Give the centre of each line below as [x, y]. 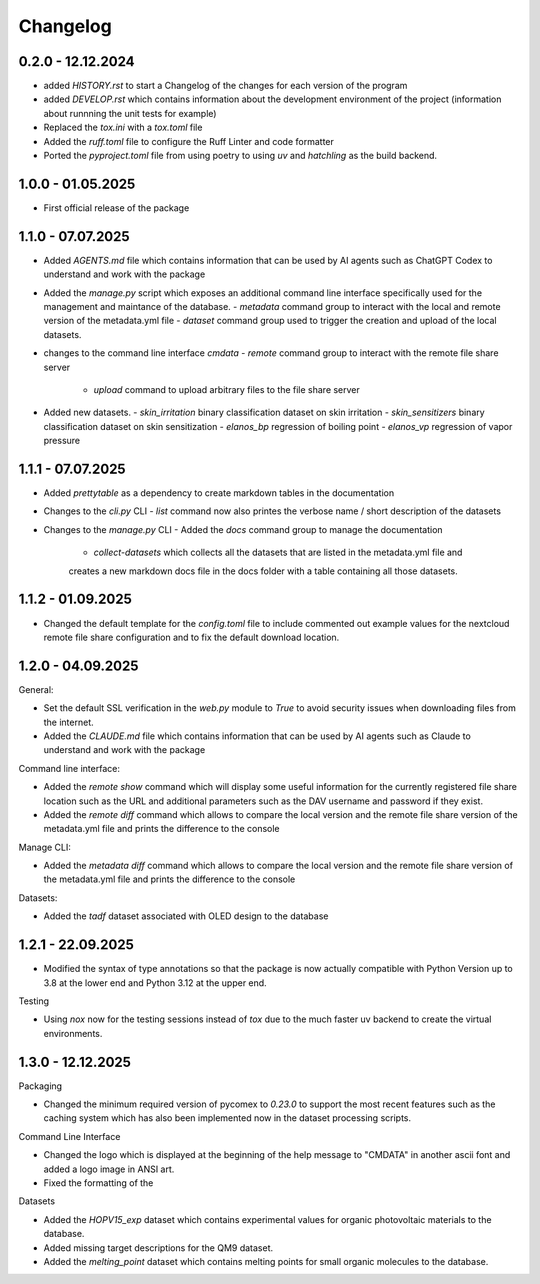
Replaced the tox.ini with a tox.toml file [123, 127]
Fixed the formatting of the [98, 1182]
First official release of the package [116, 207]
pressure [62, 441]
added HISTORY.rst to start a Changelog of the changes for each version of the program [225, 86]
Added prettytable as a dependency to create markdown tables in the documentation [219, 493]
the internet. [68, 722]
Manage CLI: [45, 847]
